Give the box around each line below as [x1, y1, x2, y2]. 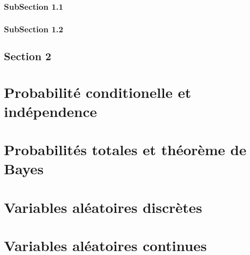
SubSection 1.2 [4, 23, 63, 35]
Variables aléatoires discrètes [4, 197, 203, 217]
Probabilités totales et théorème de [4, 139, 247, 160]
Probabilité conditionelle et [4, 82, 191, 102]
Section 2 [4, 48, 51, 64]
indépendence [4, 101, 97, 121]
